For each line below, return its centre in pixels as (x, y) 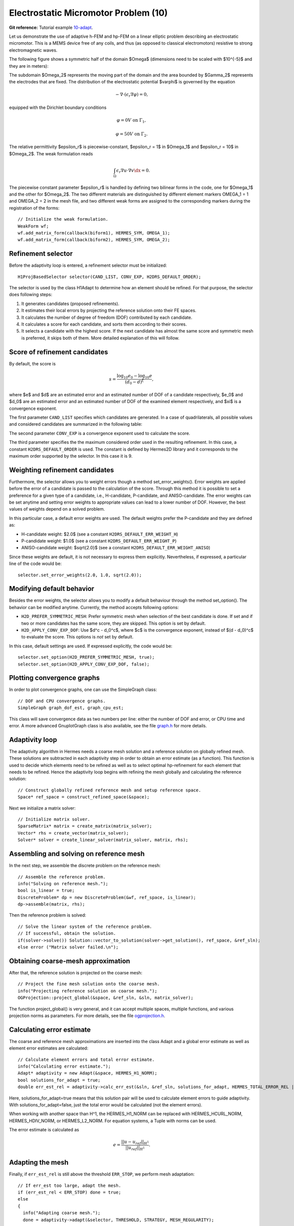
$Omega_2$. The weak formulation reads (51, 153)
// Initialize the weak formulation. (63, 219)
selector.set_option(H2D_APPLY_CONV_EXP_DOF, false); (84, 664)
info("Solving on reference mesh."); (63, 883)
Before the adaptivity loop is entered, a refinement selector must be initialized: (88, 265)
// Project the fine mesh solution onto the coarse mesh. (89, 984)
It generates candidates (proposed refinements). (70, 304)
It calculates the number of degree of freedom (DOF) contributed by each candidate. (107, 317)
